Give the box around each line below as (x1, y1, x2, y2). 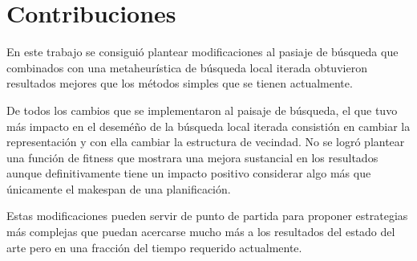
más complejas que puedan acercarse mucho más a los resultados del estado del (6, 223, 395, 240)
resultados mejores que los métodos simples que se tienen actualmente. (6, 75, 353, 92)
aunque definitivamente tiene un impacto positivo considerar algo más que (6, 165, 371, 181)
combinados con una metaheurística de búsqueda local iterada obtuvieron (6, 59, 367, 75)
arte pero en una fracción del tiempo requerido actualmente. (6, 239, 302, 255)
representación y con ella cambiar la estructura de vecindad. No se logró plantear (6, 133, 405, 150)
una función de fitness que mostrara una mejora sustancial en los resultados (6, 149, 379, 165)
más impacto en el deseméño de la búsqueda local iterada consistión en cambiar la (6, 117, 411, 134)
